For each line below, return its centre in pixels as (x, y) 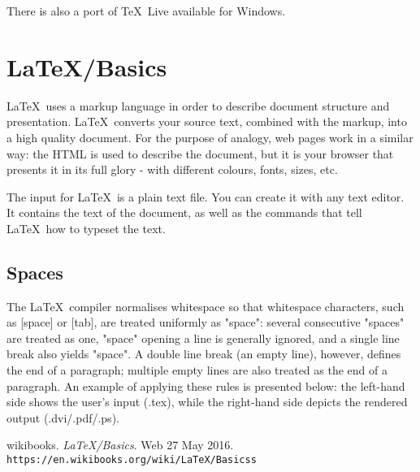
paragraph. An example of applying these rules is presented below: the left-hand (206, 385)
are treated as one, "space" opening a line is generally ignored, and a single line (203, 338)
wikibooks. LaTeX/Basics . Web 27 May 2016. (120, 445)
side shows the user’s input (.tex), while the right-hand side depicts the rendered (207, 402)
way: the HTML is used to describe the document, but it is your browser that (200, 153)
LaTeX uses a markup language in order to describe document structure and (198, 105)
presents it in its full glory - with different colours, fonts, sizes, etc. (172, 169)
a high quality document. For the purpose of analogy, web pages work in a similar (210, 137)
